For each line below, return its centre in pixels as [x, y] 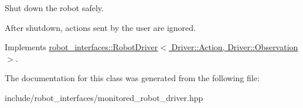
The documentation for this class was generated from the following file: [132, 78]
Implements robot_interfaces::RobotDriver [81, 47]
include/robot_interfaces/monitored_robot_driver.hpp [104, 97]
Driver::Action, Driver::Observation [235, 47]
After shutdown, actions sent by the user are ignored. [100, 27]
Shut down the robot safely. [54, 8]
